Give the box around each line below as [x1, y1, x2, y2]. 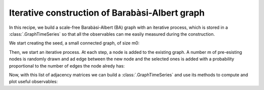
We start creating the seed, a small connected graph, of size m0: [9, 40, 140, 46]
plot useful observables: [9, 79, 58, 85]
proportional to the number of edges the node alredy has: [9, 63, 125, 68]
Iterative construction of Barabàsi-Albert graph [9, 7, 205, 18]
